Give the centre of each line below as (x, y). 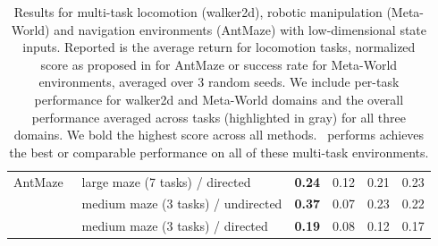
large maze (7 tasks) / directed (166, 181)
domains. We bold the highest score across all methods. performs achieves (219, 135)
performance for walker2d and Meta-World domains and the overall (219, 99)
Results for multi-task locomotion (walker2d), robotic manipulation (198, 12)
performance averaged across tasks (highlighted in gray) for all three (219, 117)
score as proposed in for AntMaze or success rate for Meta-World (219, 64)
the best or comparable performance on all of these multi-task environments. (219, 152)
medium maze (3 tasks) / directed (175, 226)
